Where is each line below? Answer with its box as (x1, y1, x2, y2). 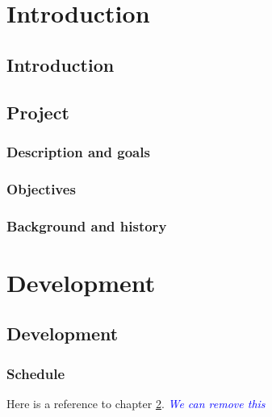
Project (6, 99, 69, 124)
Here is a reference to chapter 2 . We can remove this (6, 394, 266, 411)
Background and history (6, 215, 167, 236)
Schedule (6, 363, 65, 383)
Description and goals (6, 141, 150, 161)
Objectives (6, 178, 76, 198)
